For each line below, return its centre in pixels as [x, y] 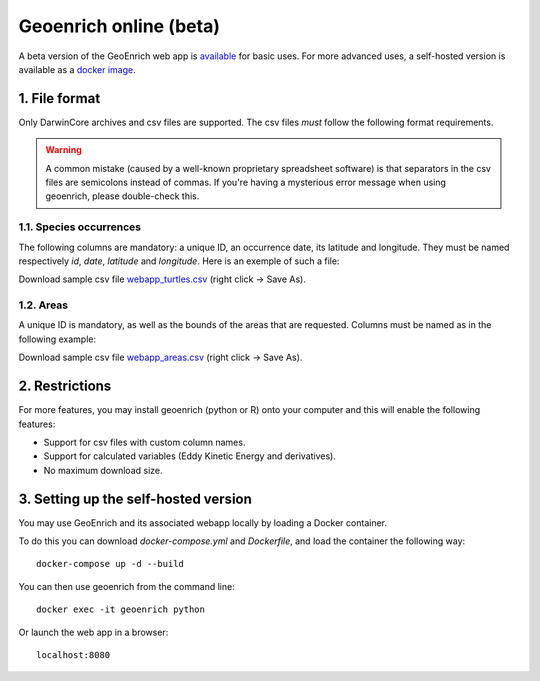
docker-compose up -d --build [110, 564]
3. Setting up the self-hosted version [135, 498]
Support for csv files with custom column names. [144, 442]
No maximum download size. [103, 470]
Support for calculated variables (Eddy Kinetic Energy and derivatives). [190, 456]
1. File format [59, 98]
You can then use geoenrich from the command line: [126, 586]
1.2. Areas [43, 305]
